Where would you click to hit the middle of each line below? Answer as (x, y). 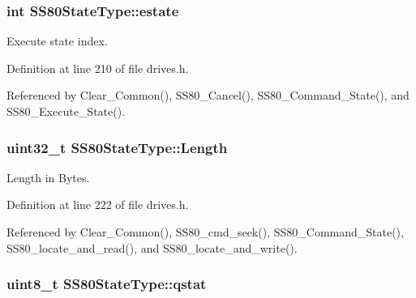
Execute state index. (57, 41)
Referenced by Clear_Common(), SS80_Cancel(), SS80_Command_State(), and (208, 95)
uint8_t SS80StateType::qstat (107, 284)
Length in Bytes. (48, 177)
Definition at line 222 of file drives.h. (98, 204)
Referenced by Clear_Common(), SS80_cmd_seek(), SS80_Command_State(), (205, 232)
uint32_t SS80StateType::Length (117, 147)
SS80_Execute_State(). (66, 111)
